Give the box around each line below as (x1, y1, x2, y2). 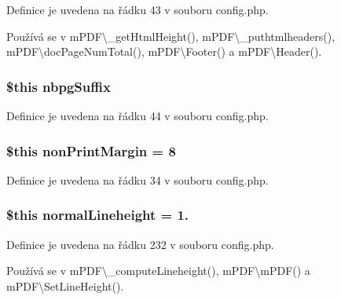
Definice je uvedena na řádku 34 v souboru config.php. (6, 171, 269, 188)
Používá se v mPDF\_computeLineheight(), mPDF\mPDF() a (6, 262, 310, 279)
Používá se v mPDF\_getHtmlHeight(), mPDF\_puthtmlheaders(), (6, 27, 335, 44)
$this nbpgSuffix (6, 76, 111, 96)
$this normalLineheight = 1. (6, 205, 189, 225)
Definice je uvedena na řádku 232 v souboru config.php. (6, 236, 274, 252)
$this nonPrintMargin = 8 (6, 141, 176, 160)
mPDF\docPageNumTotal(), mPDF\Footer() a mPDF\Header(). (6, 43, 322, 60)
